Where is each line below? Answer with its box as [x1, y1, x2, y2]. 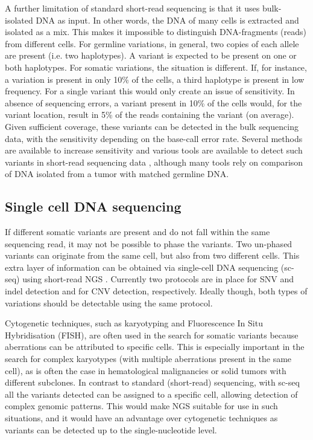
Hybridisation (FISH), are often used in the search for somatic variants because [5, 328, 299, 341]
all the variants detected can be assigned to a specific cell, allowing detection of [5, 387, 298, 400]
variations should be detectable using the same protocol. [5, 296, 213, 309]
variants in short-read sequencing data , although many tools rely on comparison [5, 155, 303, 168]
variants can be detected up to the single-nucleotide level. [5, 423, 217, 436]
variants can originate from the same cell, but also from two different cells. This [5, 249, 300, 262]
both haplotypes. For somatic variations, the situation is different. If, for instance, [5, 60, 307, 73]
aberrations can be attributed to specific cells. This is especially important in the [5, 340, 305, 353]
